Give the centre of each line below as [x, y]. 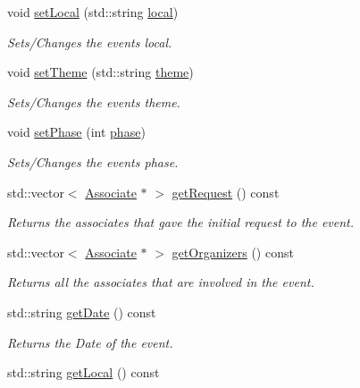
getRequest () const [226, 192]
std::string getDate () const [82, 312]
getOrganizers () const [233, 252]
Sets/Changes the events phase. [93, 161]
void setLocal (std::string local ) [93, 12]
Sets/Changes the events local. [90, 42]
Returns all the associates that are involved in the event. [161, 282]
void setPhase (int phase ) [76, 132]
